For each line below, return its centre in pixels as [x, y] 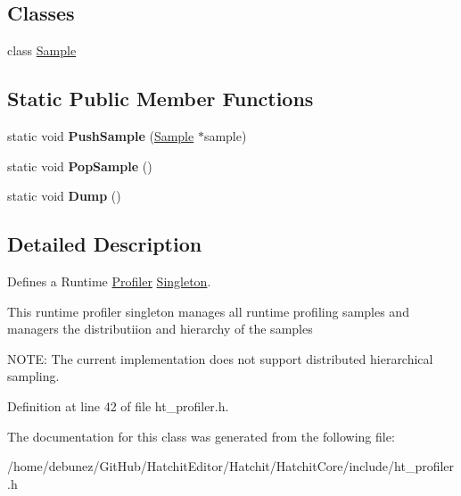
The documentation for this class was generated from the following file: [201, 436]
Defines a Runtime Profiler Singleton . [109, 281]
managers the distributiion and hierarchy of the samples [160, 329]
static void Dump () [64, 196]
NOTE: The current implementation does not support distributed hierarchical [220, 358]
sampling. [33, 376]
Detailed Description [105, 244]
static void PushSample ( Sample [101, 136]
